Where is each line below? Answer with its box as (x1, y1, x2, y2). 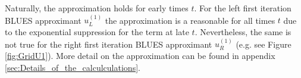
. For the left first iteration (194, 2, 291, 14)
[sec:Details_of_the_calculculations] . (5, 61, 140, 73)
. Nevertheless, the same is (195, 26, 291, 38)
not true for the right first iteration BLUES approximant (5, 38, 212, 50)
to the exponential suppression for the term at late (5, 26, 189, 38)
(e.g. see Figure (236, 38, 291, 50)
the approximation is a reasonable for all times (105, 14, 275, 26)
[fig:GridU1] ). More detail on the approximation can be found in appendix (5, 49, 275, 61)
